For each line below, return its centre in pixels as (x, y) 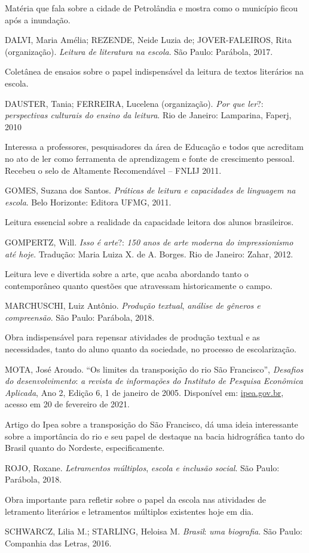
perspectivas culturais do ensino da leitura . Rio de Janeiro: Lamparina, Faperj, (148, 115)
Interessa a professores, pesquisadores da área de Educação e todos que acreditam (154, 147)
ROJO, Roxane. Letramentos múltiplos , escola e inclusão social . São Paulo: (142, 467)
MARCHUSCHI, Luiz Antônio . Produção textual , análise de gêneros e (133, 305)
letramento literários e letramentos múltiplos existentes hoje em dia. (129, 511)
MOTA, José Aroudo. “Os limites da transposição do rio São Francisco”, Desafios (154, 369)
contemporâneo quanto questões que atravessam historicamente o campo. (139, 285)
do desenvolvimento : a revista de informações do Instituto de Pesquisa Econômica (154, 381)
